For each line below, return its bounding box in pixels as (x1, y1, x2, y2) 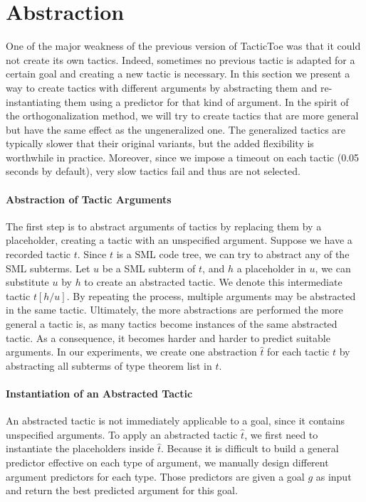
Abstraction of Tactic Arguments (6, 191, 172, 206)
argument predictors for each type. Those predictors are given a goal (6, 469, 305, 484)
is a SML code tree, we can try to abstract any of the (116, 247, 350, 262)
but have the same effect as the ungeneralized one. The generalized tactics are (6, 122, 346, 137)
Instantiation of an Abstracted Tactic (6, 385, 193, 400)
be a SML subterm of (102, 260, 196, 275)
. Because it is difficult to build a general (161, 441, 339, 456)
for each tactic (267, 344, 330, 359)
